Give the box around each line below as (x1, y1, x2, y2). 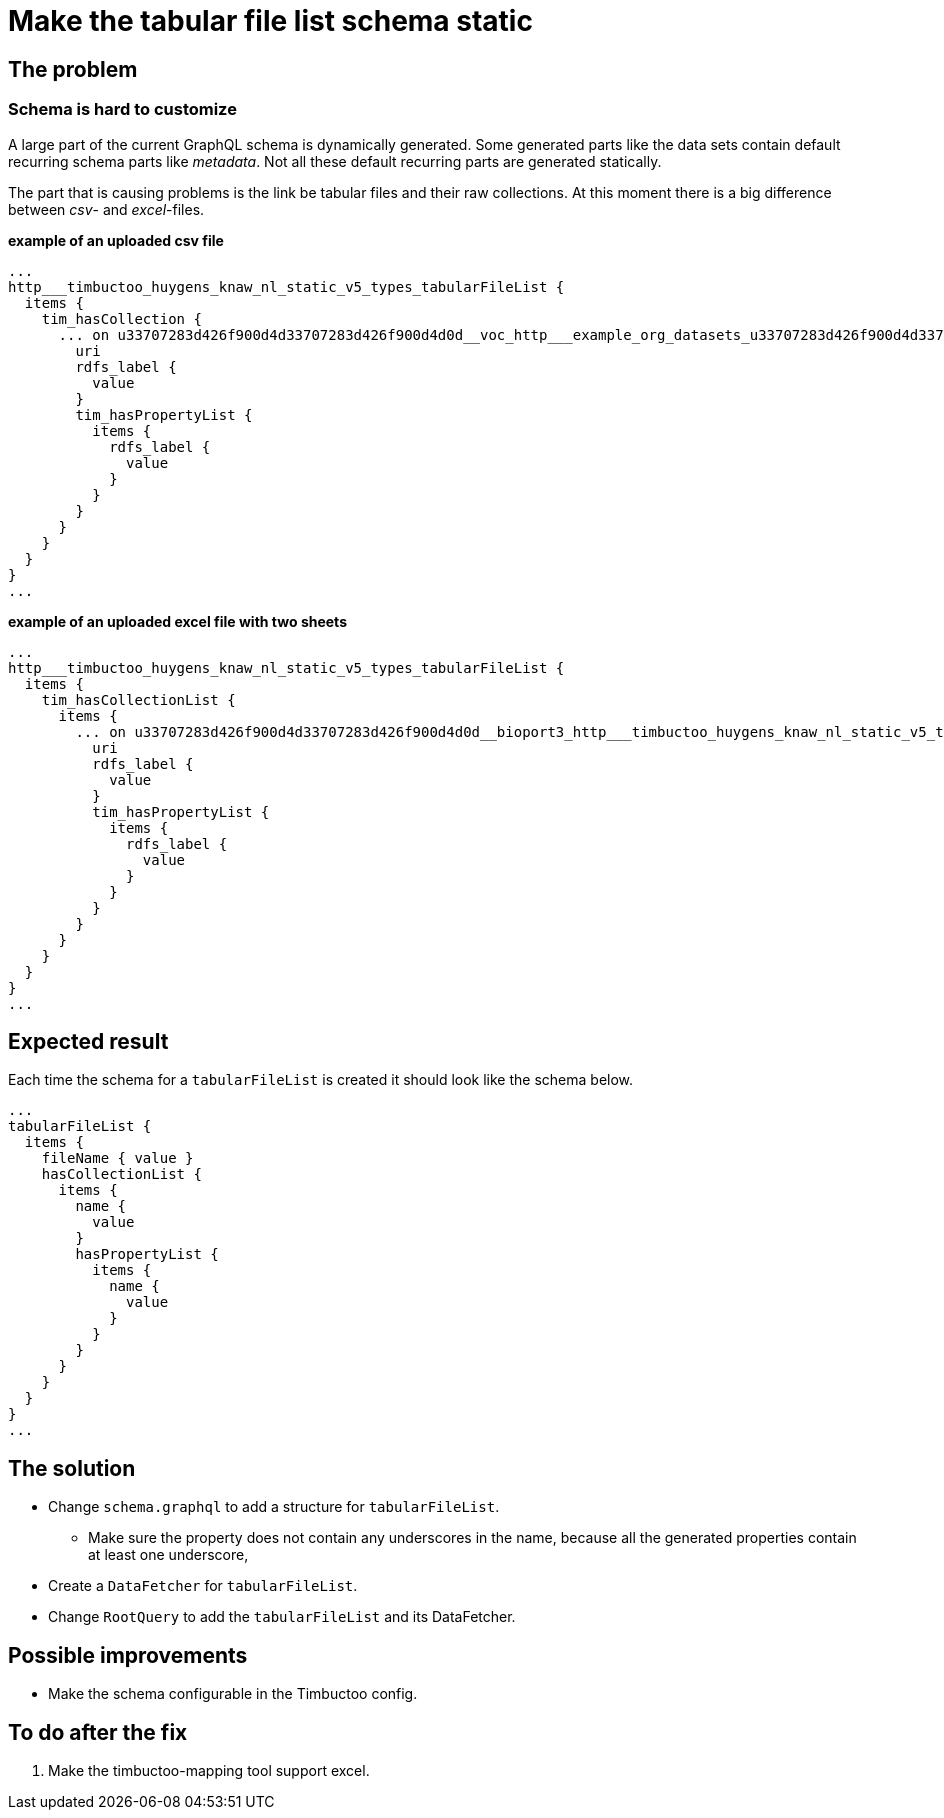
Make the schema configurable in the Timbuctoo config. (48, 1685, 418, 1703)
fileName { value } (41, 1150, 194, 1167)
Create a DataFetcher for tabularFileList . (48, 1577, 358, 1595)
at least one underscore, (88, 1546, 249, 1564)
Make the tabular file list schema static (8, 4, 533, 38)
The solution (8, 1455, 136, 1481)
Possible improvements (8, 1642, 248, 1668)
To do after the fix (8, 1719, 188, 1745)
